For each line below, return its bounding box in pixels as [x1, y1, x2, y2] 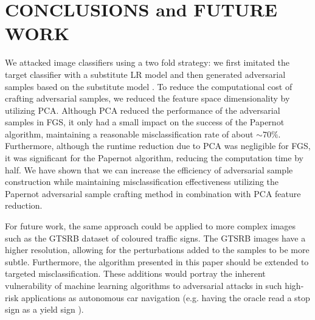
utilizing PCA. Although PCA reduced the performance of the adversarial [5, 103, 280, 116]
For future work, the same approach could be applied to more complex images [5, 220, 296, 232]
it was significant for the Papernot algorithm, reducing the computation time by [5, 151, 303, 164]
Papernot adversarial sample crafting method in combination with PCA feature [5, 187, 301, 200]
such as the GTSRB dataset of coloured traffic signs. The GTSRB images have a [5, 231, 306, 244]
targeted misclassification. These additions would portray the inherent [5, 267, 266, 280]
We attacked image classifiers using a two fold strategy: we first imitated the [5, 56, 289, 69]
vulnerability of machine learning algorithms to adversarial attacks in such [5, 279, 282, 291]
